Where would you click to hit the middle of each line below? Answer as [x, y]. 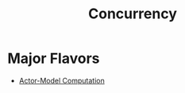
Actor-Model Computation [62, 80]
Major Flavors [54, 58]
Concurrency [133, 14]
